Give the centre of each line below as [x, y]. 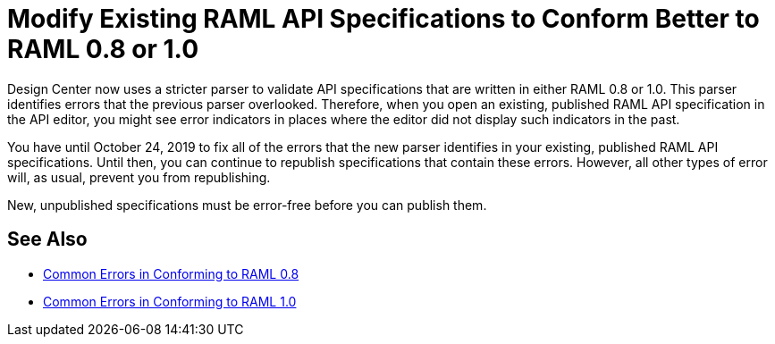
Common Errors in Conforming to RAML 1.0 [170, 301]
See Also [47, 239]
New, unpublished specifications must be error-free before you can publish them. [247, 205]
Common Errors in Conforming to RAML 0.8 [171, 273]
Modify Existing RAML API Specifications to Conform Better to [383, 19]
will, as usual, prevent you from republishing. [139, 177]
